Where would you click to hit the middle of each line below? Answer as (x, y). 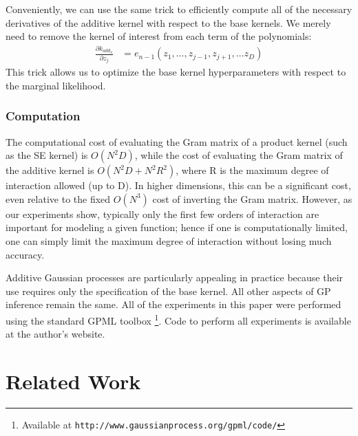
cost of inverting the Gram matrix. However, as (252, 198)
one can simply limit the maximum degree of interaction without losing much (169, 240)
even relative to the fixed (58, 198)
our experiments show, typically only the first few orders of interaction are (162, 214)
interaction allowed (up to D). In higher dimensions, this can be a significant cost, (178, 185)
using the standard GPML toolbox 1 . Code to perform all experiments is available (178, 319)
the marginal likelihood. (56, 85)
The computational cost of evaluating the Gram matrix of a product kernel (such (177, 141)
